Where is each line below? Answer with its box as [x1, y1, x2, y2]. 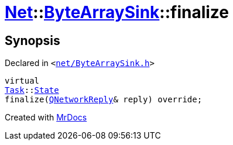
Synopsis [5, 33, 60, 48]
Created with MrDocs [5, 112, 87, 123]
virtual [5, 76, 40, 86]
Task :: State [5, 85, 59, 95]
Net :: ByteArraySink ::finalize [5, 2, 229, 22]
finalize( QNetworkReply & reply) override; [5, 95, 203, 105]
